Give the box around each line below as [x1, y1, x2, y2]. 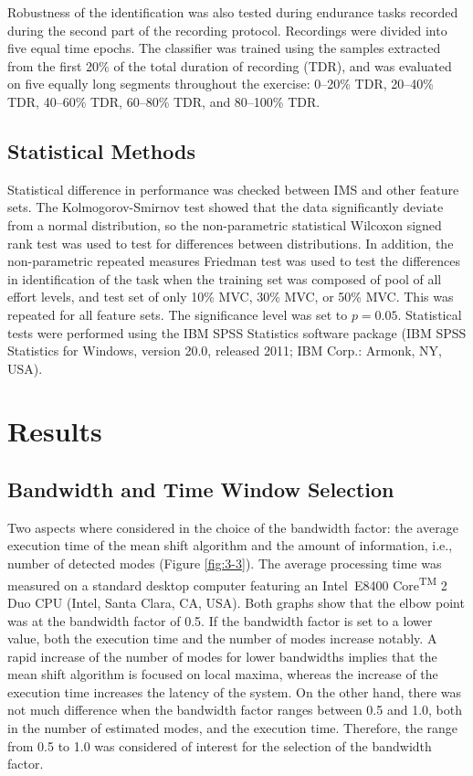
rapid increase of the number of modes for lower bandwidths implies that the [7, 646, 437, 665]
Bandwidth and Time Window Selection [7, 475, 394, 504]
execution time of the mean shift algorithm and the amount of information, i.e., [7, 536, 453, 555]
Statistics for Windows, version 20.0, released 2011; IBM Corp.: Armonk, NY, [7, 341, 442, 360]
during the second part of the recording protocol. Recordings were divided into [7, 20, 447, 39]
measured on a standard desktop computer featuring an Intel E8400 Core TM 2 [7, 572, 447, 594]
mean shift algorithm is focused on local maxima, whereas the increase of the [7, 664, 438, 684]
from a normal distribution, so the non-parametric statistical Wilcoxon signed [7, 215, 442, 234]
